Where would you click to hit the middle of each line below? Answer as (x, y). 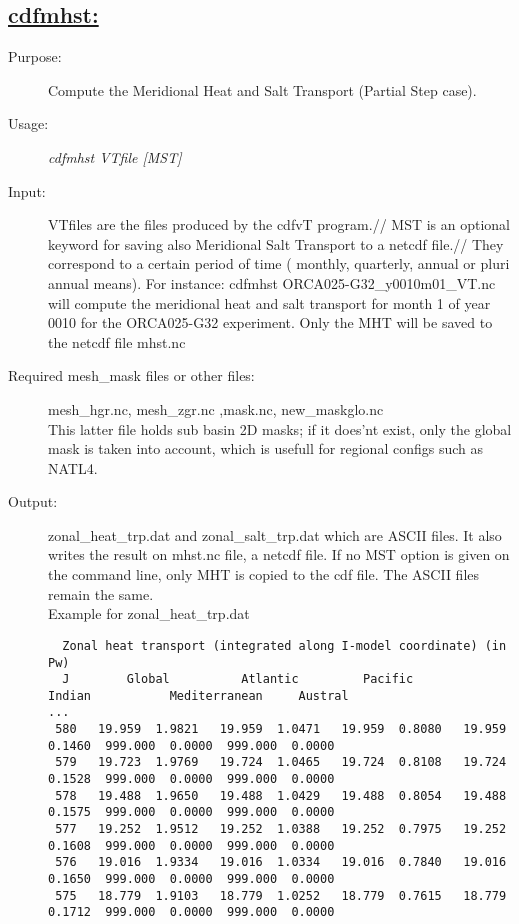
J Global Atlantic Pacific (238, 679)
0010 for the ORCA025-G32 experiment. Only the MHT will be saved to (270, 322)
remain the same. (101, 593)
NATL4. (73, 467)
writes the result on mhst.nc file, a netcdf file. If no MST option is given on (279, 554)
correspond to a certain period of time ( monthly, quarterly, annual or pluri (279, 263)
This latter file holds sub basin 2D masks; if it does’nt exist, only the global (280, 428)
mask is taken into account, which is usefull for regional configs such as (265, 448)
